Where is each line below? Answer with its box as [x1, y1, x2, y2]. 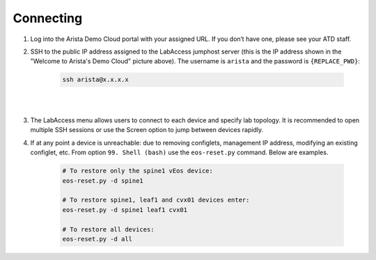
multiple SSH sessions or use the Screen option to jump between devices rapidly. [30, 126, 264, 134]
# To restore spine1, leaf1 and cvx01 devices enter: [62, 196, 250, 204]
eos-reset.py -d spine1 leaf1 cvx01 [62, 206, 188, 213]
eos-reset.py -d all [62, 235, 132, 243]
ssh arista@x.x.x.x [62, 76, 129, 83]
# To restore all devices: [62, 225, 155, 233]
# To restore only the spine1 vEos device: [62, 167, 214, 175]
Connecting [13, 10, 83, 26]
